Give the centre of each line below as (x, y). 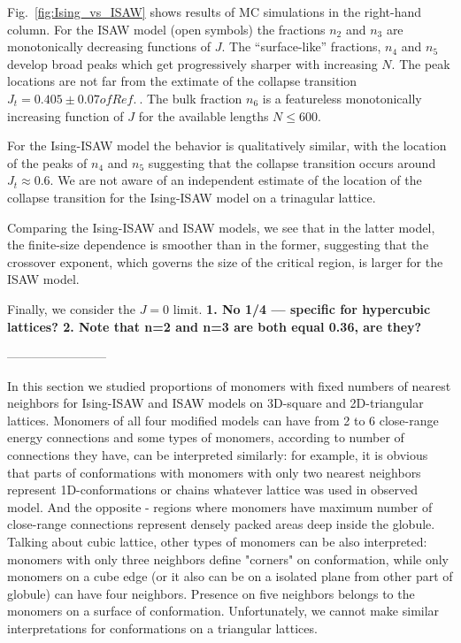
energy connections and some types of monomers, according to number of (206, 437)
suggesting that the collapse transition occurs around (292, 162)
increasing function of (65, 115)
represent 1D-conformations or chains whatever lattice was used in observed (213, 490)
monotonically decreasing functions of (109, 46)
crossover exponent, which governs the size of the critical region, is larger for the (225, 261)
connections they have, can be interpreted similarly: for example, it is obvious (218, 455)
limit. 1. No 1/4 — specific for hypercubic (302, 308)
